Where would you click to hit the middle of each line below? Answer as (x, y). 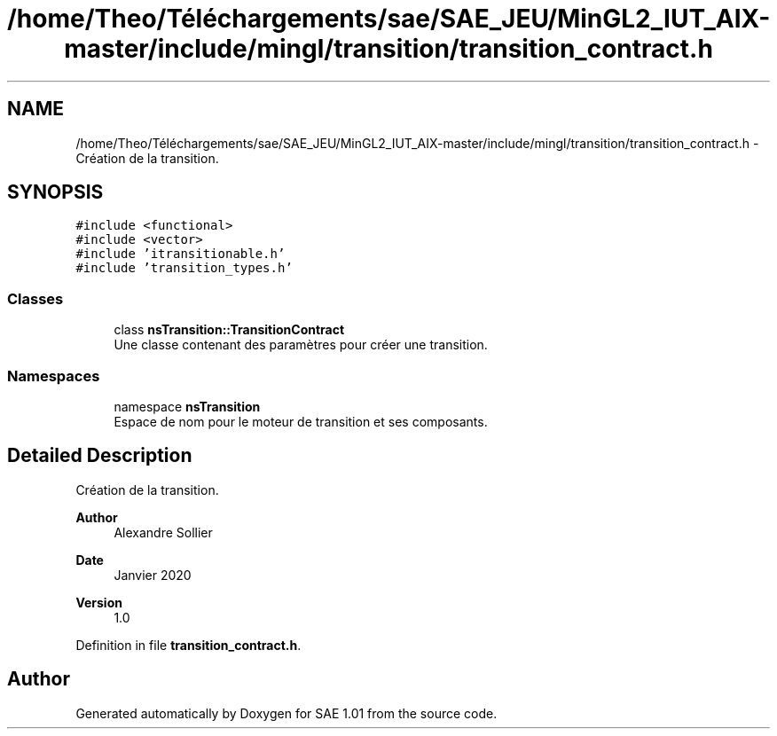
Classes (35, 298)
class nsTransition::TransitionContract (229, 330)
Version (99, 602)
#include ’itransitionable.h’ (181, 254)
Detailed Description (100, 456)
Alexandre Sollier (163, 532)
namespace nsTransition (187, 406)
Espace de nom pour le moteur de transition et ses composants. (301, 421)
